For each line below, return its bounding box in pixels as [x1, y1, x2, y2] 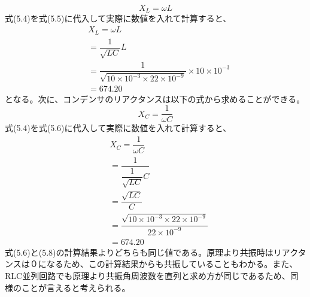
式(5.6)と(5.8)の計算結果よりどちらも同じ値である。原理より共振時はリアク [5, 246, 298, 258]
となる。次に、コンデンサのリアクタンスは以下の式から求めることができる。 [5, 92, 305, 105]
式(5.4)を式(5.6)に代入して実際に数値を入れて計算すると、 [5, 122, 232, 134]
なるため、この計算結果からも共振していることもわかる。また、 [46, 257, 298, 270]
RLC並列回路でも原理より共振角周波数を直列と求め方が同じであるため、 [5, 269, 290, 282]
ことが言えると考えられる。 [21, 281, 130, 293]
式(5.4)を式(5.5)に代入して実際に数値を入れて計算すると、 [5, 12, 232, 25]
